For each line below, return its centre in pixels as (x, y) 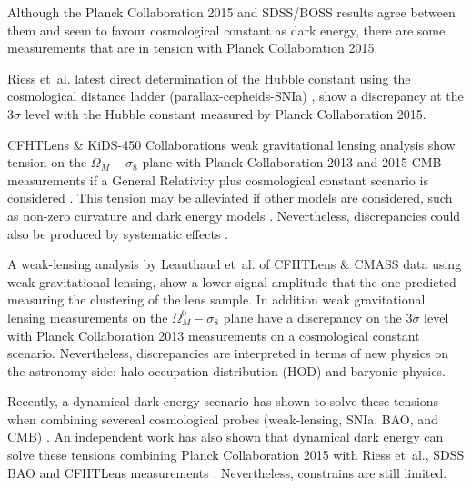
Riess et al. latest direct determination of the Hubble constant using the (209, 78)
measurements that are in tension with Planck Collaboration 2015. (193, 48)
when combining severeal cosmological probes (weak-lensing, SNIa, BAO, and (223, 418)
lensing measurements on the (88, 317)
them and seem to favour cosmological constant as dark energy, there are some (226, 30)
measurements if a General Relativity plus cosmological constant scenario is (218, 179)
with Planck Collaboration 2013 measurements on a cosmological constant (214, 335)
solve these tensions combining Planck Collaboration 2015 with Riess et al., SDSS (236, 455)
